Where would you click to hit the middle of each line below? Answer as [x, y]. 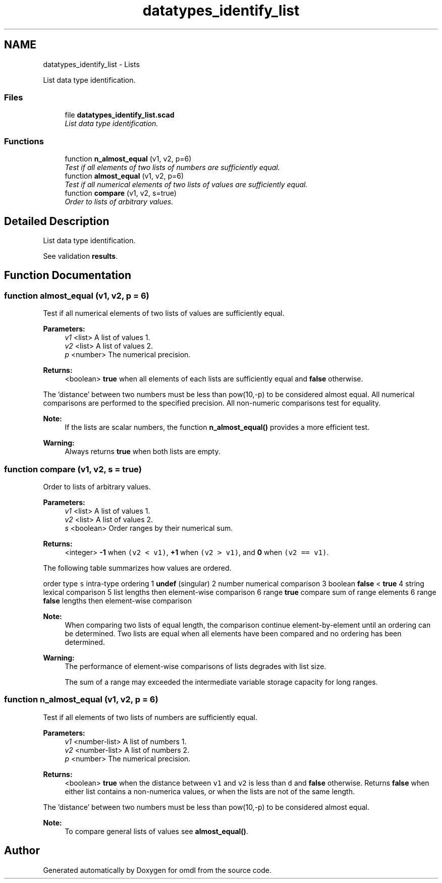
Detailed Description [57, 221]
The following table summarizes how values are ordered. [137, 568]
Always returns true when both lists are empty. [143, 452]
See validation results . [80, 256]
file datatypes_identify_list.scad [120, 115]
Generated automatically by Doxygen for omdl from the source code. [157, 870]
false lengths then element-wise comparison [118, 600]
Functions [24, 141]
